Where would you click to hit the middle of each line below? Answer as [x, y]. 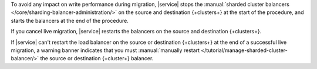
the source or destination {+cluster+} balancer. [97, 58]
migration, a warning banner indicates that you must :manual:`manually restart [105, 50]
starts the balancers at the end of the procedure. [70, 20]
